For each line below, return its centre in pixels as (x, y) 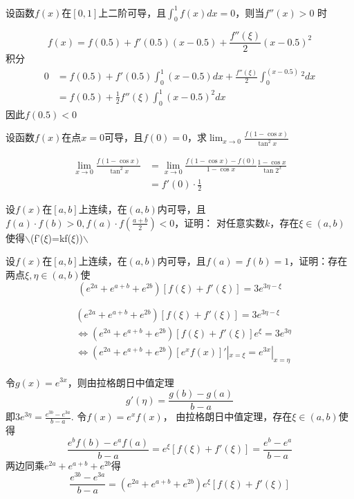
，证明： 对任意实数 (220, 222)
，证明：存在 (318, 261)
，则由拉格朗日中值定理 (121, 382)
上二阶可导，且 (132, 12)
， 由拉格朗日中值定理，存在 (227, 416)
